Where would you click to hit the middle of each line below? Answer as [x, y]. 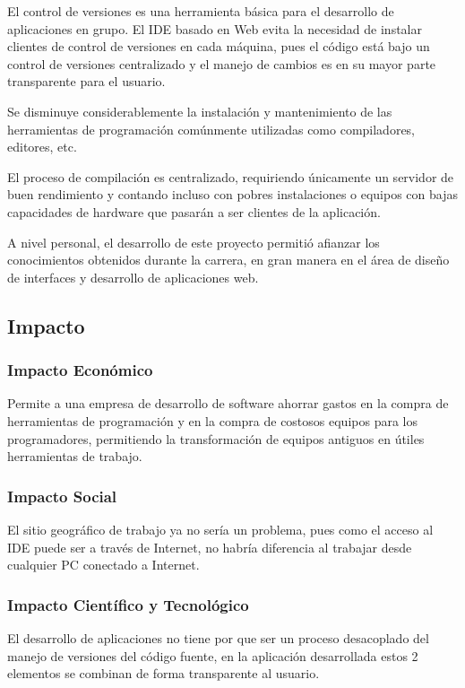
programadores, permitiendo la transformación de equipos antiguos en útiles [216, 438]
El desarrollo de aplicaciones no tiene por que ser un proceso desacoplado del [218, 637]
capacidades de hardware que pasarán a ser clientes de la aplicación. [194, 211]
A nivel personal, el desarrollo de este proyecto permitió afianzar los [194, 242]
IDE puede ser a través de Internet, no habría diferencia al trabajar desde [210, 547]
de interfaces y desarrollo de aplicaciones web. [133, 277]
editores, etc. [42, 147]
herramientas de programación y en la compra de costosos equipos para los [212, 420]
